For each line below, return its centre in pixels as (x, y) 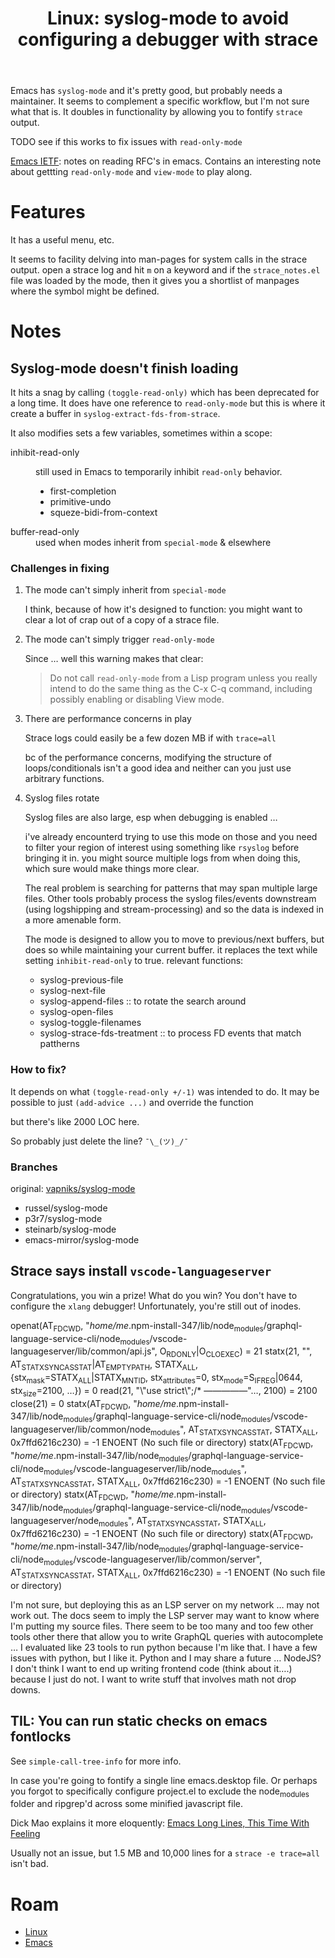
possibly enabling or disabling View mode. (137, 699)
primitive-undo (80, 502)
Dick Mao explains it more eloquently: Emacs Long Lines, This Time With (160, 1823)
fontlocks (41, 1737)
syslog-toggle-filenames (90, 1023)
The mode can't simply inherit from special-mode (125, 590)
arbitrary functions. (64, 779)
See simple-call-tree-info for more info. (96, 1761)
